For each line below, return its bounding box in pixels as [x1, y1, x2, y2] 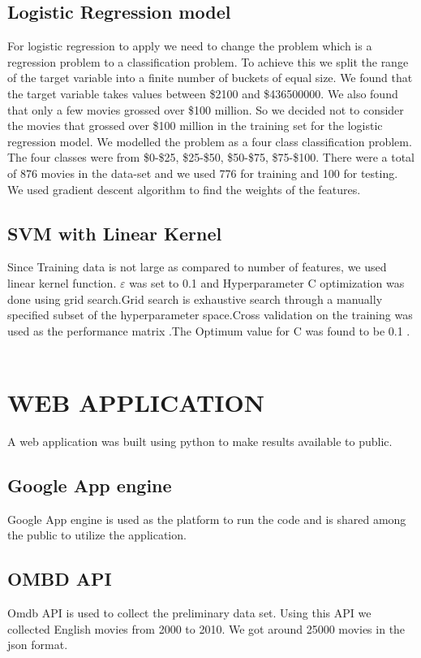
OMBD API [7, 566, 112, 591]
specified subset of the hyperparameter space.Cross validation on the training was [7, 306, 413, 323]
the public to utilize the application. [7, 526, 187, 543]
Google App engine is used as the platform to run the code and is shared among [7, 510, 406, 527]
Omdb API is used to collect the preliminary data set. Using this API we [7, 604, 372, 621]
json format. [7, 636, 68, 653]
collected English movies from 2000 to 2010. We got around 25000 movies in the [7, 620, 406, 637]
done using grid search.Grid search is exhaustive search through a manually [7, 290, 383, 307]
